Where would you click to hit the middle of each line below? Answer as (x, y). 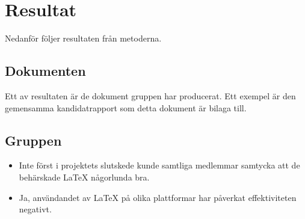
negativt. (35, 209)
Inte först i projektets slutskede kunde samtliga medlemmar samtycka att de (159, 165)
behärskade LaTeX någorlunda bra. (84, 177)
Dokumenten (45, 71)
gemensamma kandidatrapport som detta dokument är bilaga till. (126, 107)
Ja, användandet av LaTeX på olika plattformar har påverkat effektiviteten (158, 197)
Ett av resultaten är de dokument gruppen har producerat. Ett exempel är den (150, 95)
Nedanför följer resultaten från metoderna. (83, 38)
